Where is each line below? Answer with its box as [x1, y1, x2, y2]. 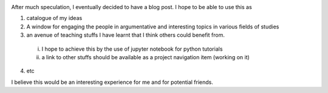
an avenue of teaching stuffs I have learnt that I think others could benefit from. [26, 31, 225, 39]
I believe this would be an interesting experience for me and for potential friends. [11, 79, 214, 86]
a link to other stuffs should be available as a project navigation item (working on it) [41, 53, 250, 60]
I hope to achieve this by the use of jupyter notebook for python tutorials [41, 45, 223, 53]
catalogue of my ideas [26, 14, 83, 22]
